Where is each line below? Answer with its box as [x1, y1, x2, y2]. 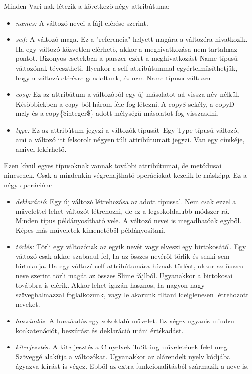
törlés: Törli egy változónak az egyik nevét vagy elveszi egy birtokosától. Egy [15, 241, 246, 251]
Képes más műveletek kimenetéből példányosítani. [15, 225, 166, 235]
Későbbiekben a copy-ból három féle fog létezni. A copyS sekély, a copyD [15, 98, 234, 108]
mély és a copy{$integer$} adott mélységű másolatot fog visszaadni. [15, 108, 219, 118]
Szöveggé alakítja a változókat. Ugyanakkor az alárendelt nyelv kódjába [15, 351, 230, 361]
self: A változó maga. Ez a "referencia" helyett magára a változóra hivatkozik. [15, 34, 248, 44]
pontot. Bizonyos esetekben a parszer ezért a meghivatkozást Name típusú [15, 53, 238, 63]
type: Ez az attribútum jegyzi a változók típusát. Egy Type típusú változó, [15, 124, 239, 134]
